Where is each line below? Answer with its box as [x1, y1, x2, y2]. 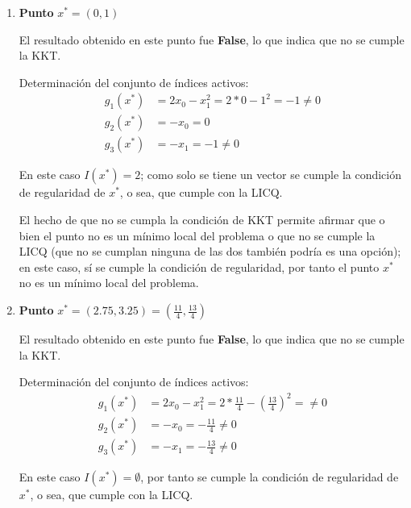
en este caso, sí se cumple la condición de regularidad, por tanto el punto [19, 258, 380, 275]
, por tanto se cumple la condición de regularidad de [140, 468, 399, 485]
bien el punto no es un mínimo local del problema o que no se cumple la [19, 227, 376, 244]
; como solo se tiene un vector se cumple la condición [140, 166, 401, 183]
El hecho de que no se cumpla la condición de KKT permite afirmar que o [19, 211, 385, 228]
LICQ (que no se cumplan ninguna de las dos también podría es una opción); [19, 243, 401, 260]
